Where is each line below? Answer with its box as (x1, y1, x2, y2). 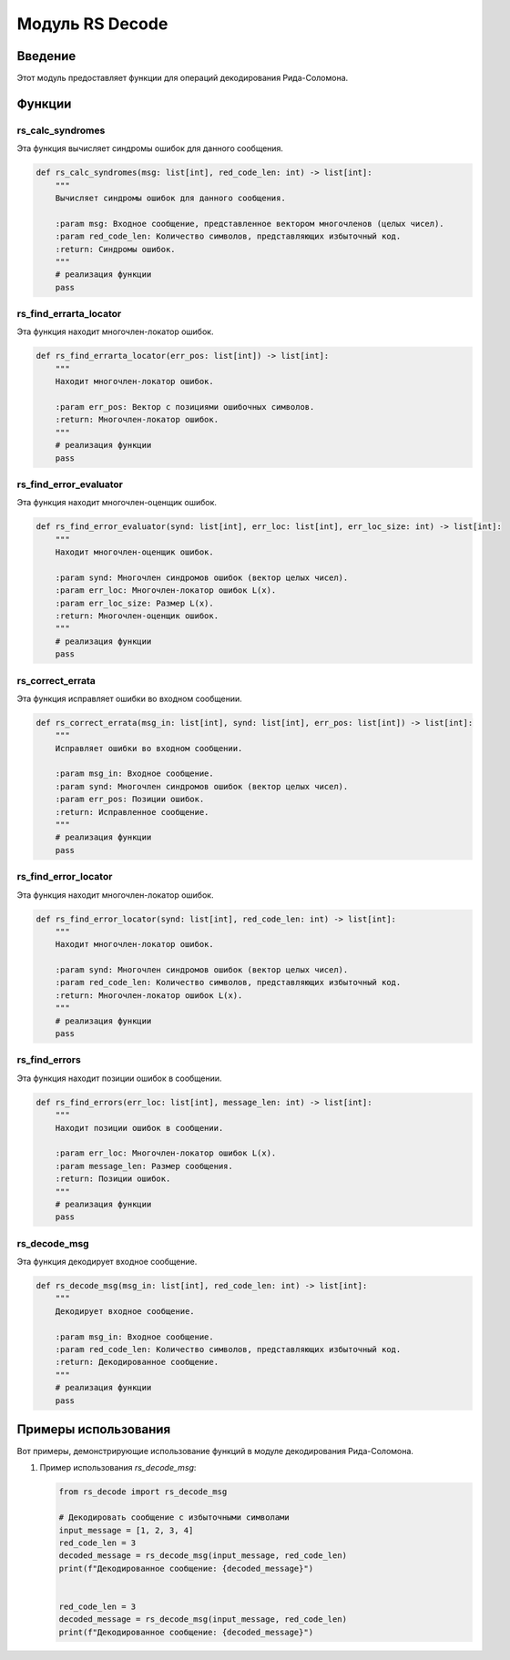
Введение (16, 48, 76, 64)
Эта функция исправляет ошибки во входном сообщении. (16, 693, 243, 704)
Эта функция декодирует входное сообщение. (16, 1257, 198, 1268)
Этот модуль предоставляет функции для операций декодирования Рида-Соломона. (16, 73, 349, 84)
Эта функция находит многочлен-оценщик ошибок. (16, 497, 218, 508)
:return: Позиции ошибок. (55, 1174, 171, 1184)
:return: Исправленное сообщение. (55, 807, 209, 817)
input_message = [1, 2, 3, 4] (58, 1525, 194, 1535)
